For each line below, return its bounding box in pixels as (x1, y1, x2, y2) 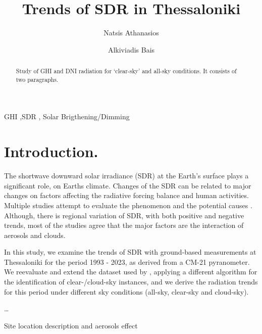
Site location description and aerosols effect (4, 320, 138, 330)
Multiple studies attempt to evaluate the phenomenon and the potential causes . (4, 200, 252, 210)
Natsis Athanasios (103, 27, 159, 38)
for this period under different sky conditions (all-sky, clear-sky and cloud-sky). (4, 286, 249, 297)
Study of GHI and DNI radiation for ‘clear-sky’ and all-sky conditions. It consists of (16, 67, 237, 75)
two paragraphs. (16, 75, 59, 83)
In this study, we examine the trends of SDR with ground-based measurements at (4, 247, 256, 257)
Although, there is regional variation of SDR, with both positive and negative (4, 210, 244, 220)
